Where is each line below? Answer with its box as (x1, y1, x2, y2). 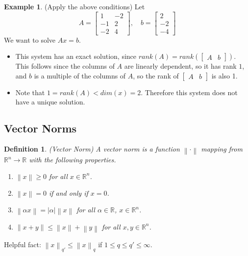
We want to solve (4, 34, 56, 45)
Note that (15, 87, 45, 97)
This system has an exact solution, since (15, 51, 136, 61)
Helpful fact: (4, 239, 41, 249)
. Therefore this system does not (141, 87, 238, 97)
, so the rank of (133, 70, 179, 80)
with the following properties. (29, 154, 116, 165)
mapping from (201, 144, 243, 154)
